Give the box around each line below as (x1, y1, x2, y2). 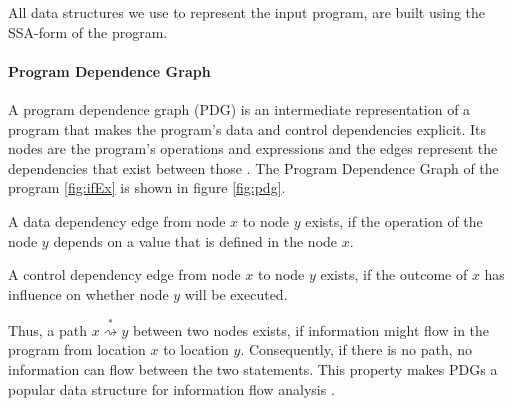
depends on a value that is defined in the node (53, 230, 338, 251)
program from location (8, 339, 146, 360)
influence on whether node (8, 283, 169, 304)
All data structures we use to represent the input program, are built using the (8, 2, 486, 22)
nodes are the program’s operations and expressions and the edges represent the (8, 138, 498, 159)
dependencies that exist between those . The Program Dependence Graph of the (8, 157, 499, 178)
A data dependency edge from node (8, 210, 226, 231)
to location (163, 339, 229, 360)
